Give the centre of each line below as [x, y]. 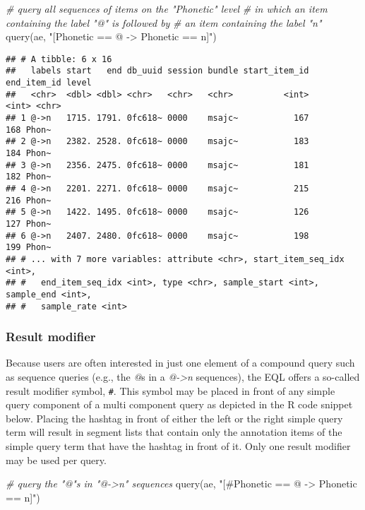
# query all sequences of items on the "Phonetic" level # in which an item [167, 8]
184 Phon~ [29, 154]
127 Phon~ [29, 224]
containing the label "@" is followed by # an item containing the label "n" [164, 22]
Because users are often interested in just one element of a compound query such [180, 363]
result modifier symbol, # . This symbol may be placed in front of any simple [170, 390]
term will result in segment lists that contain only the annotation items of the [174, 432]
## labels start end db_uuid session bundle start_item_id [157, 71]
